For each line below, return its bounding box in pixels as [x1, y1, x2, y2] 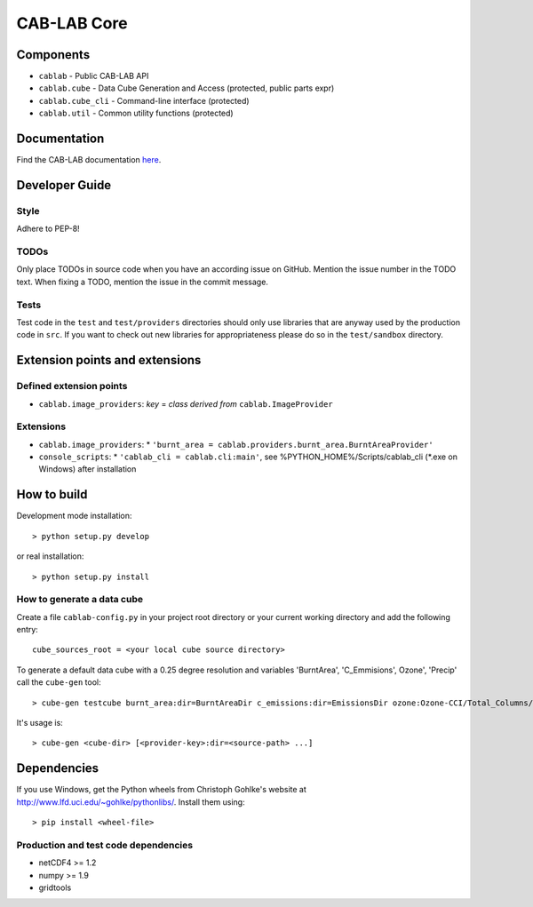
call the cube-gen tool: [16, 677, 101, 688]
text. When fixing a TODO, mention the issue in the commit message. [16, 276, 268, 287]
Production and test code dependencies [16, 839, 194, 851]
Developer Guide [16, 178, 112, 193]
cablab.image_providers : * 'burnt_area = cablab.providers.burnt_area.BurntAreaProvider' [38, 439, 434, 450]
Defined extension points [16, 380, 128, 393]
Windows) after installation [38, 464, 137, 474]
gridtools [38, 882, 72, 893]
